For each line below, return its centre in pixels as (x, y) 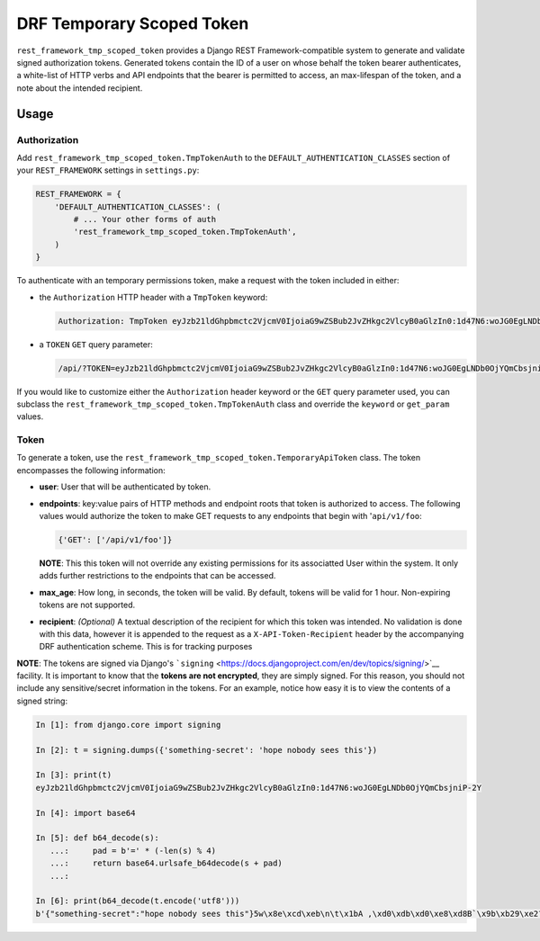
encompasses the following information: (91, 470)
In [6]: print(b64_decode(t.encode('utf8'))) (138, 901)
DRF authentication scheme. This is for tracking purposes (146, 647)
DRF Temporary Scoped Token (133, 23)
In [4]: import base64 (85, 813)
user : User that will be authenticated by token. (125, 487)
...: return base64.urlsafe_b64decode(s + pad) (166, 863)
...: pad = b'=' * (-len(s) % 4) (133, 851)
